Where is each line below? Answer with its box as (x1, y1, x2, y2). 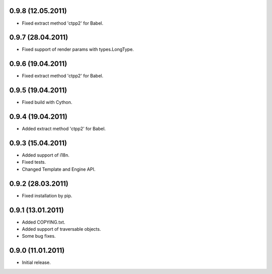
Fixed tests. (22, 159, 46, 165)
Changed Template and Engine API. (22, 166, 96, 172)
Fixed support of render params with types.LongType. (22, 46, 134, 52)
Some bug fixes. (22, 233, 56, 239)
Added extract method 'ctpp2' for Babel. (22, 126, 106, 132)
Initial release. (22, 259, 51, 265)
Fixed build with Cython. (22, 99, 73, 105)
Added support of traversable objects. (22, 226, 101, 232)
